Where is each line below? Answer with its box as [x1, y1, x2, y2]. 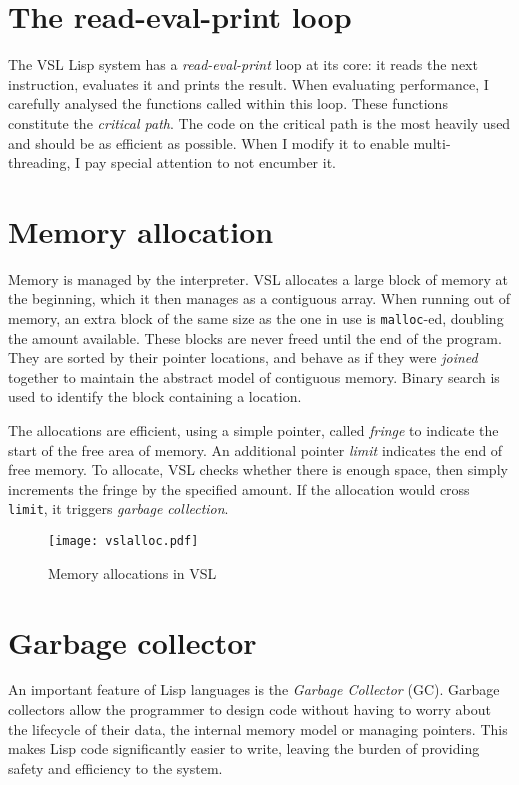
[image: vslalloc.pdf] [48, 534, 199, 549]
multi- [413, 132, 451, 153]
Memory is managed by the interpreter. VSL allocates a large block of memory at [8, 268, 508, 289]
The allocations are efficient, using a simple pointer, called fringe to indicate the [8, 420, 499, 441]
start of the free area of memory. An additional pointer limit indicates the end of [8, 439, 503, 460]
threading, [8, 152, 71, 173]
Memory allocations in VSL [48, 562, 217, 583]
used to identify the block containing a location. [8, 386, 302, 407]
